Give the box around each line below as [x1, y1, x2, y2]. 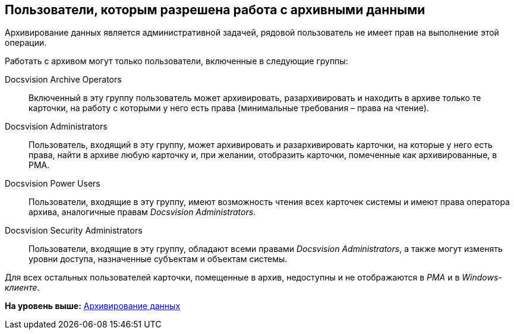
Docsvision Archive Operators [5, 74, 122, 85]
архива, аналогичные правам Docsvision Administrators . [29, 207, 256, 218]
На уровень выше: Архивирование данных [5, 301, 181, 311]
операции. [5, 37, 47, 48]
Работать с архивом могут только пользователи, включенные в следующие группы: [5, 56, 348, 67]
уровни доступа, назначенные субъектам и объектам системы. [29, 254, 288, 264]
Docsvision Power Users [5, 178, 100, 189]
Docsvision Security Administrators [5, 225, 143, 236]
